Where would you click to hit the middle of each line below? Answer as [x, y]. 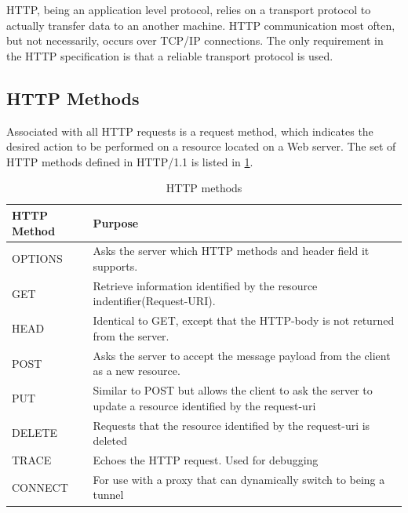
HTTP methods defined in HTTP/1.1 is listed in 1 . [130, 161]
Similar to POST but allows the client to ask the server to [233, 390]
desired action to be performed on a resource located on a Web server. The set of [201, 146]
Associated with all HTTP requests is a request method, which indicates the [190, 131]
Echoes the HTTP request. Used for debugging [206, 460]
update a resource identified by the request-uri [204, 405]
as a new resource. [137, 371]
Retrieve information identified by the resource [205, 285]
